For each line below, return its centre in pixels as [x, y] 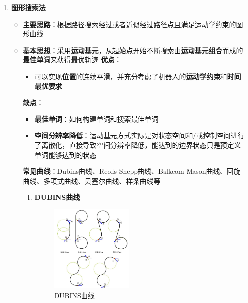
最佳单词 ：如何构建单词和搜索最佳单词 [96, 119]
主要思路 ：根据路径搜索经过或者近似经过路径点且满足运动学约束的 [129, 24]
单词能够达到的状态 [66, 154]
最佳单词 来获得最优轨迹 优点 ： [72, 60]
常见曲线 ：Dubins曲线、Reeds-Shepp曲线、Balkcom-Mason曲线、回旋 [132, 171]
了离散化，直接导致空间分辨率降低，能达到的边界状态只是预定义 [138, 145]
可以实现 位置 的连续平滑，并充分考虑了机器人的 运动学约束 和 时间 [138, 76]
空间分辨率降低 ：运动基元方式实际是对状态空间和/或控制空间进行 [139, 135]
